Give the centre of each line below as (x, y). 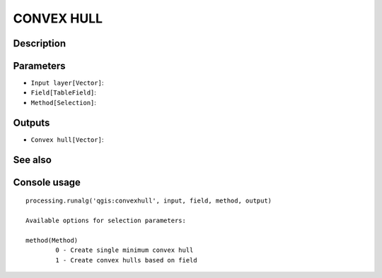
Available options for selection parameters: (106, 220)
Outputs (31, 122)
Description (40, 43)
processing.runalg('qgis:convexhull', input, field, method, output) (149, 201)
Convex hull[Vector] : (67, 139)
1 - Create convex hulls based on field (126, 260)
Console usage (47, 182)
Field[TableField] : (64, 92)
